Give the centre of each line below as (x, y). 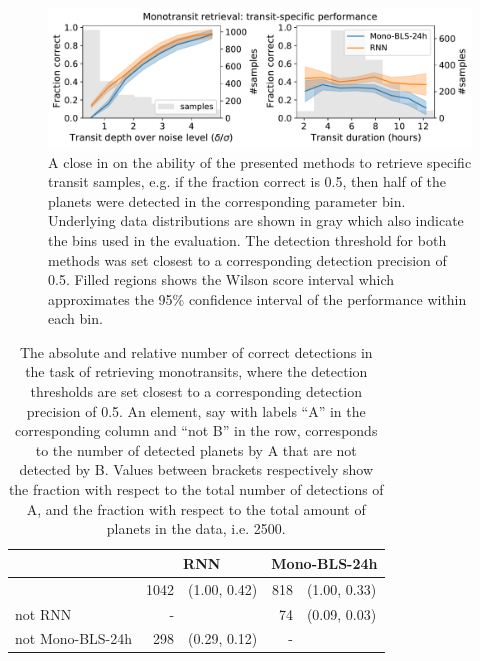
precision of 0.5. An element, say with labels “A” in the (196, 410)
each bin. (75, 318)
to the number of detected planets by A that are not (196, 449)
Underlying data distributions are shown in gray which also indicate (256, 220)
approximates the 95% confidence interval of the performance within (257, 298)
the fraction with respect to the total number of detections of (196, 489)
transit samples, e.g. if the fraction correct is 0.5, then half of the (247, 181)
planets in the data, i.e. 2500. (196, 528)
